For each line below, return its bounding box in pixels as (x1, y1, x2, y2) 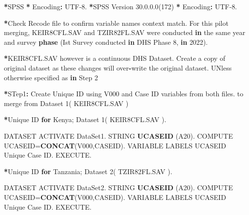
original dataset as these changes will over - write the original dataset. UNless (4, 62, 232, 72)
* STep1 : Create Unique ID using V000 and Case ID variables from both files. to (4, 89, 244, 99)
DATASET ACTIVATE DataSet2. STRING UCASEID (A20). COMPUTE (4, 182, 233, 193)
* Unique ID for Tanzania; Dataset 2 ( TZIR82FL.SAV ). (4, 166, 172, 176)
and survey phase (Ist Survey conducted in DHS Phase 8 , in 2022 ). (4, 36, 208, 47)
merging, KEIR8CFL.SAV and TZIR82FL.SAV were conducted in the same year (4, 27, 246, 37)
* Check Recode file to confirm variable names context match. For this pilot (4, 18, 229, 28)
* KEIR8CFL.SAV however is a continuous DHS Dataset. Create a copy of (4, 53, 226, 63)
